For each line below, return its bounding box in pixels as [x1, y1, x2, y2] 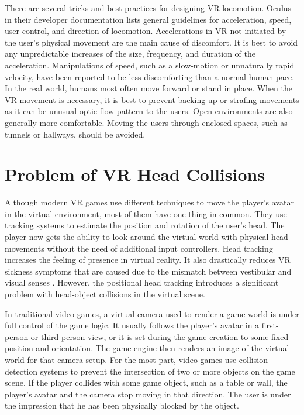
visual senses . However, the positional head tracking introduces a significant [5, 276, 279, 289]
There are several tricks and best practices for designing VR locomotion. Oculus [5, 2, 292, 13]
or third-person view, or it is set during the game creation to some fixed [30, 330, 289, 342]
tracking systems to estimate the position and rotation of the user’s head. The [5, 219, 285, 231]
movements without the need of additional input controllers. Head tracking [5, 242, 273, 254]
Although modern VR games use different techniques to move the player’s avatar [5, 196, 294, 208]
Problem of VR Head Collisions [5, 162, 265, 186]
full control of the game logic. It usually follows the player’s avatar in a [5, 319, 260, 331]
